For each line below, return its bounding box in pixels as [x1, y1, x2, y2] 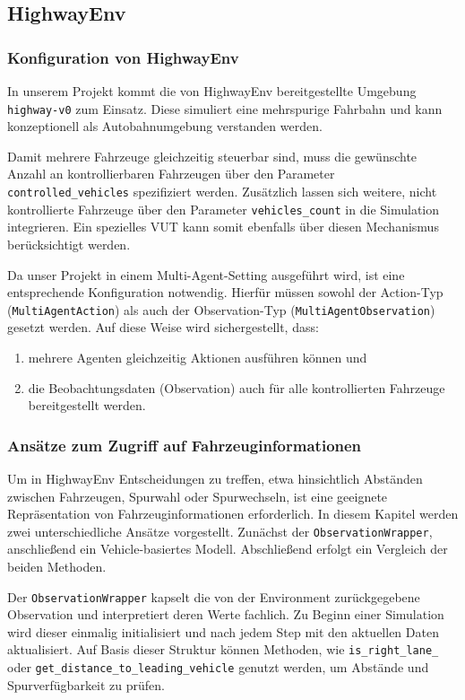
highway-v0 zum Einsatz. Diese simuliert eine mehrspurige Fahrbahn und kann [7, 99, 443, 118]
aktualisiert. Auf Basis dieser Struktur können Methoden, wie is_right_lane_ [7, 640, 439, 659]
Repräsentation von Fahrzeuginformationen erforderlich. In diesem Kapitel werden [7, 504, 459, 523]
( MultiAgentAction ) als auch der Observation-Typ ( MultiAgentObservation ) [7, 300, 435, 319]
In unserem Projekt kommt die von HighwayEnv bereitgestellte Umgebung [7, 82, 417, 100]
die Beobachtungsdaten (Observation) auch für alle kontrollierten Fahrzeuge [28, 378, 445, 397]
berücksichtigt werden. [7, 234, 131, 253]
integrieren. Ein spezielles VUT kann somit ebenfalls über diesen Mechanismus [7, 217, 439, 236]
